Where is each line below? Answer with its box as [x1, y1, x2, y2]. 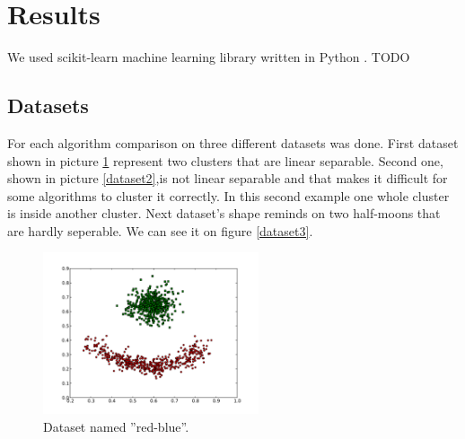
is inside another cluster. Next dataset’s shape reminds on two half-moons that [7, 204, 441, 223]
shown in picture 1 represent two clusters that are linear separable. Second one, [7, 151, 443, 170]
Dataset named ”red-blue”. [43, 417, 189, 436]
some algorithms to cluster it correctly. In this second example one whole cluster [7, 186, 450, 205]
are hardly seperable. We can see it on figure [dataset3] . [7, 221, 313, 240]
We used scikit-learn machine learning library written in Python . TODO [7, 48, 410, 66]
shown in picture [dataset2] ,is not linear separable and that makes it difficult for [7, 169, 448, 188]
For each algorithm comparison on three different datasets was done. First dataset [7, 133, 459, 152]
